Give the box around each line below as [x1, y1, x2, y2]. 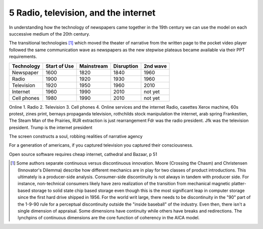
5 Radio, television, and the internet [9, 7, 156, 18]
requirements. [9, 54, 38, 59]
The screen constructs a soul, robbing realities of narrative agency [9, 134, 143, 139]
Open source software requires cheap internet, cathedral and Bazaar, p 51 [9, 151, 158, 157]
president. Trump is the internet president [9, 124, 93, 130]
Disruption [113, 62, 138, 69]
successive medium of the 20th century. [9, 31, 90, 37]
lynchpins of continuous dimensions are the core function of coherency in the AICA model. [18, 215, 200, 221]
